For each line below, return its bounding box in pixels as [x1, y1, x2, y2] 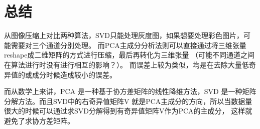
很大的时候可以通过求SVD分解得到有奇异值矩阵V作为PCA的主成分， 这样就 [4, 105, 252, 116]
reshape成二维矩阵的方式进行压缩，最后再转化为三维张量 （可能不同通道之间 [4, 49, 255, 60]
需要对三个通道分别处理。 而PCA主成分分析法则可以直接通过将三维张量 [11, 39, 246, 50]
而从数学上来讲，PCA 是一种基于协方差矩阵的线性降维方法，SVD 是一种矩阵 [4, 86, 256, 96]
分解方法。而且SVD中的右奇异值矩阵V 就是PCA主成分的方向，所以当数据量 [4, 95, 252, 106]
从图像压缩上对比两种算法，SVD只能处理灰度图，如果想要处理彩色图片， [4, 30, 243, 40]
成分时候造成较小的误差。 [32, 69, 116, 79]
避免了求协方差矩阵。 [4, 115, 74, 125]
